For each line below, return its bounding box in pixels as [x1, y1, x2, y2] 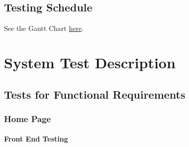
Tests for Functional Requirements [4, 86, 186, 102]
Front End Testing [4, 134, 68, 144]
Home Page [4, 112, 51, 125]
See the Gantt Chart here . [4, 23, 84, 33]
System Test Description [4, 52, 176, 72]
